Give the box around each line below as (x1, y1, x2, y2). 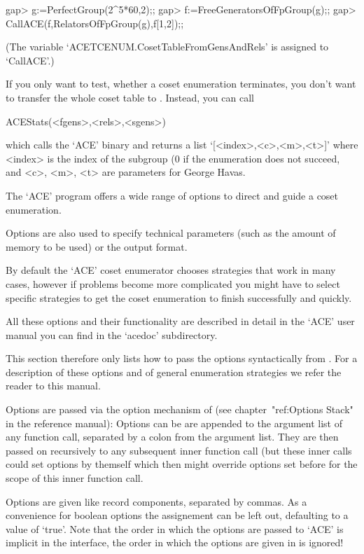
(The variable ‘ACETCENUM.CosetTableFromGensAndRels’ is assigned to (6, 39, 329, 54)
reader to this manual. (6, 378, 101, 393)
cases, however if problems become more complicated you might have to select (6, 276, 340, 291)
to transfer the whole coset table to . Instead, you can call (6, 90, 254, 104)
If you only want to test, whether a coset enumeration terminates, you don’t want (6, 76, 356, 91)
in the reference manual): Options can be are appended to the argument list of (6, 415, 342, 430)
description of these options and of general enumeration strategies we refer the (6, 364, 342, 379)
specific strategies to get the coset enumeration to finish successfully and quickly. (6, 290, 352, 305)
